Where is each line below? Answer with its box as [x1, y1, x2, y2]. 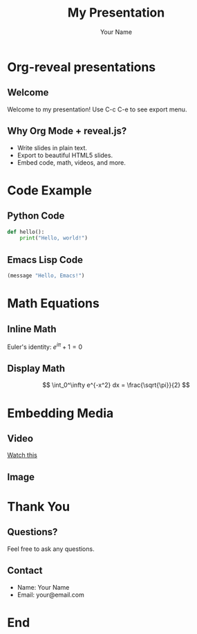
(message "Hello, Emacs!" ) [7, 272, 85, 280]
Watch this [7, 451, 38, 460]
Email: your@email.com [17, 590, 84, 599]
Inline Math [7, 323, 57, 335]
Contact [7, 565, 43, 577]
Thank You [7, 499, 71, 515]
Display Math [7, 363, 66, 374]
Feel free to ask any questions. [7, 545, 95, 553]
